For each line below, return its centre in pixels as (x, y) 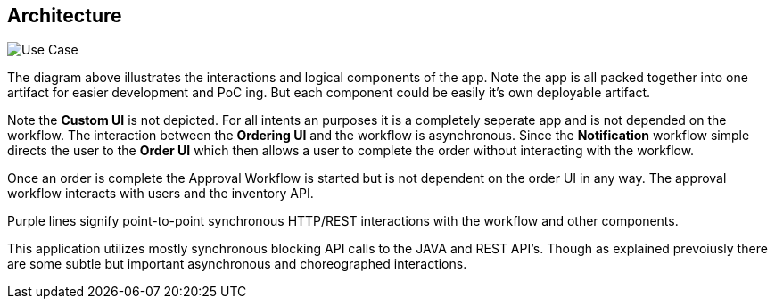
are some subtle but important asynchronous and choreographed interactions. (237, 264)
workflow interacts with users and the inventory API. (161, 194)
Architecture (65, 16)
